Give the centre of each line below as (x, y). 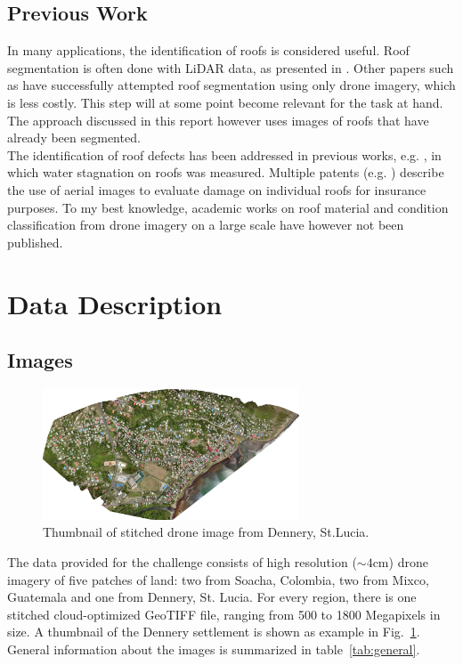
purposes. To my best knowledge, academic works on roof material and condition (228, 207)
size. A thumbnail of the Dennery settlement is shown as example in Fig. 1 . (214, 632)
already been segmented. (74, 138)
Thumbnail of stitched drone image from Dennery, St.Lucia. (206, 532)
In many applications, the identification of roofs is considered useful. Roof (208, 50)
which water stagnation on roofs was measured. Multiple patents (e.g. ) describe (226, 172)
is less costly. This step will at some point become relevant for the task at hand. (225, 102)
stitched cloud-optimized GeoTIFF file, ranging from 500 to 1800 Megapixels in (224, 614)
